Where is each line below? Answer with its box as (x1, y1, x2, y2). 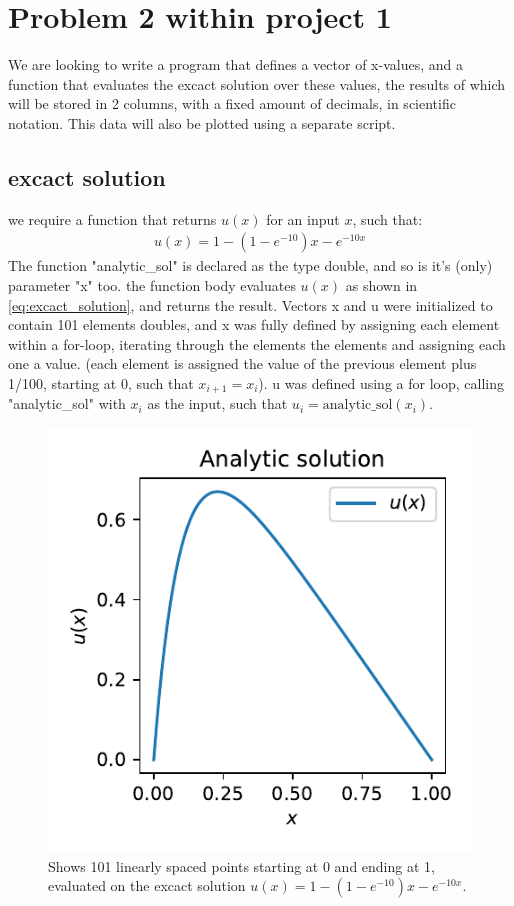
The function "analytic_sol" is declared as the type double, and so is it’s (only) (8, 255, 493, 276)
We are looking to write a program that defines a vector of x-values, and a (8, 54, 463, 75)
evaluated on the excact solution (48, 875, 246, 896)
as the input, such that (147, 393, 288, 414)
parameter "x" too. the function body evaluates (8, 274, 296, 295)
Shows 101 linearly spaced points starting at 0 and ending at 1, (48, 855, 435, 876)
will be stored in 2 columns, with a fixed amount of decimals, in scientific (8, 93, 456, 114)
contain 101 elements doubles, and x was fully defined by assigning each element (8, 314, 500, 335)
